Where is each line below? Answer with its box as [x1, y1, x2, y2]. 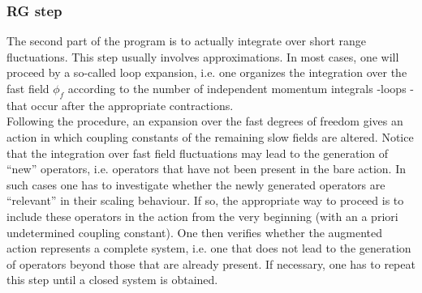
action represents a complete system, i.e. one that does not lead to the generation [6, 240, 411, 257]
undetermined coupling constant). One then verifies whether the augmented [6, 223, 383, 240]
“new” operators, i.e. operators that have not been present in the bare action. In [6, 160, 407, 177]
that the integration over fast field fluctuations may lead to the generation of [6, 144, 389, 161]
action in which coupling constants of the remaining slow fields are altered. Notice [6, 128, 414, 145]
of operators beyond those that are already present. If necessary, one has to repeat [6, 255, 416, 272]
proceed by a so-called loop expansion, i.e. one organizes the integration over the [6, 64, 407, 81]
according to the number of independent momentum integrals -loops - [67, 80, 414, 96]
